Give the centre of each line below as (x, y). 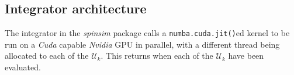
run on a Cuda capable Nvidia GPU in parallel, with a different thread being (142, 44)
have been (246, 56)
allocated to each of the (47, 56)
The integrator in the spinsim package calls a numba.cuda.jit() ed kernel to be (147, 33)
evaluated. (23, 67)
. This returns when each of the (157, 56)
